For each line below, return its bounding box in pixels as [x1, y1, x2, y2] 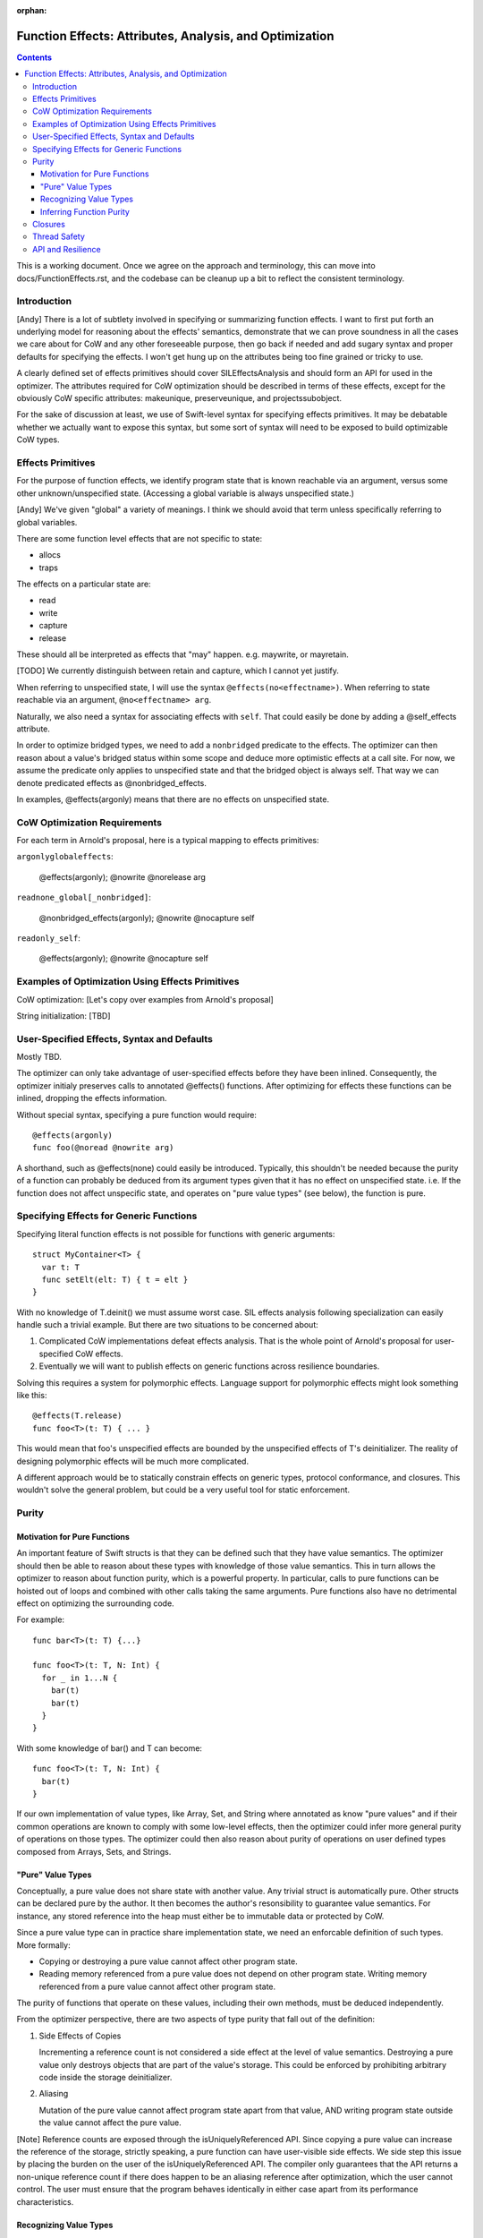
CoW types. [16, 434, 60, 445]
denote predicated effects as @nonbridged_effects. [16, 777, 208, 788]
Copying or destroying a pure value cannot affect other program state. [38, 1956, 299, 1967]
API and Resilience [32, 243, 102, 254]
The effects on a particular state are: [16, 578, 151, 590]
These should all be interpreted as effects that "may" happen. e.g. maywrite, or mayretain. [16, 649, 349, 660]
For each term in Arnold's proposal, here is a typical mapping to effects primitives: [16, 835, 319, 846]
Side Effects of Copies [38, 2030, 122, 2041]
